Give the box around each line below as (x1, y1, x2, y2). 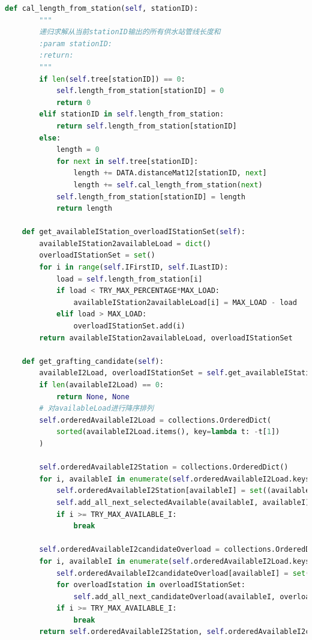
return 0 (56, 98, 91, 107)
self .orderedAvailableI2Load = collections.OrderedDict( (39, 415, 271, 424)
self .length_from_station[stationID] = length (56, 192, 245, 201)
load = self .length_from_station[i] (56, 274, 203, 283)
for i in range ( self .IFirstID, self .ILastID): (39, 263, 229, 272)
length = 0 (56, 145, 100, 154)
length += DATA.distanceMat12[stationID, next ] (73, 169, 267, 178)
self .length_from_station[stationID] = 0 (56, 86, 224, 95)
